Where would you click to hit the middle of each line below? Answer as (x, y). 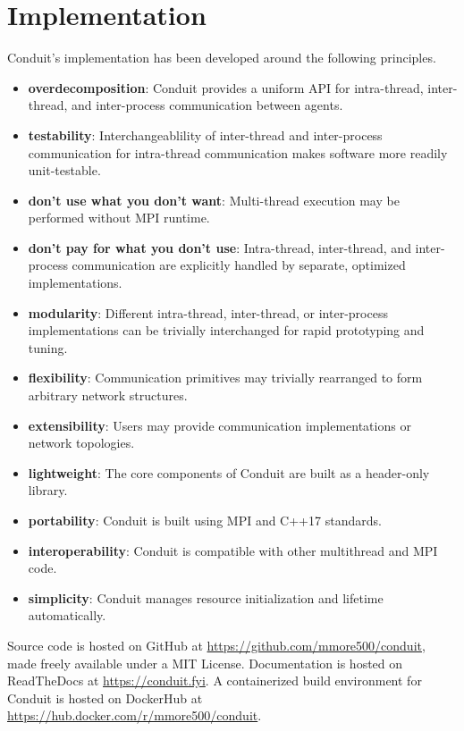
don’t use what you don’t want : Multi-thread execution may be (214, 200)
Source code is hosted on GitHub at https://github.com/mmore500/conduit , (216, 645)
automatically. (67, 615)
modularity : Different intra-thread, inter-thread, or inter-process (208, 312)
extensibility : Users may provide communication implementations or (219, 425)
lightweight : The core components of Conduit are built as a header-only (229, 472)
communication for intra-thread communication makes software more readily (238, 152)
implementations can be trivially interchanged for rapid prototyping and (226, 330)
